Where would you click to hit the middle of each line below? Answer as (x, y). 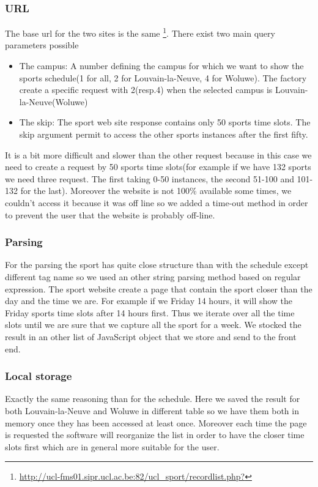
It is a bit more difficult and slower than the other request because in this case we (158, 154)
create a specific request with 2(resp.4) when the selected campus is (146, 90)
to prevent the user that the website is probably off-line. (110, 214)
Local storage (39, 376)
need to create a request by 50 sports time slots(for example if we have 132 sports (158, 167)
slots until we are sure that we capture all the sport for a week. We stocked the (153, 325)
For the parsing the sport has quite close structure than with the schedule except (157, 265)
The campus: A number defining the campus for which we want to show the (161, 66)
